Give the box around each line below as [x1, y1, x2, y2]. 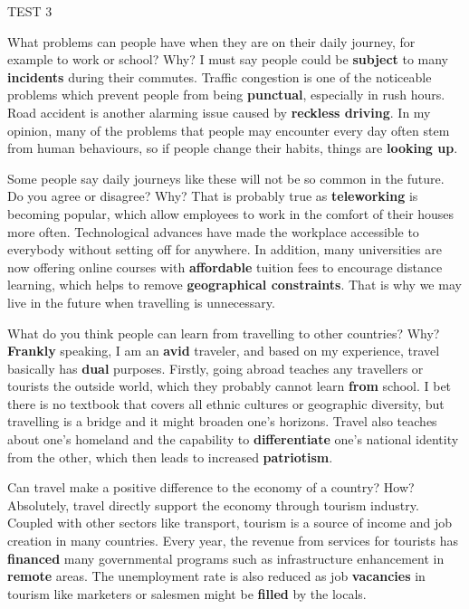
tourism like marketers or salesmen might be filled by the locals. [7, 584, 367, 603]
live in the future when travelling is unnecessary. [7, 292, 275, 311]
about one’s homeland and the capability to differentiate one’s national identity [7, 430, 459, 449]
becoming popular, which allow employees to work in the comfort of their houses [7, 204, 455, 223]
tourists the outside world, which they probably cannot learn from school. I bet [7, 376, 452, 395]
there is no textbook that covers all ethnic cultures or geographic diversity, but [7, 394, 445, 413]
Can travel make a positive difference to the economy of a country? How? [7, 478, 415, 497]
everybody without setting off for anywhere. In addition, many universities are [7, 240, 442, 259]
